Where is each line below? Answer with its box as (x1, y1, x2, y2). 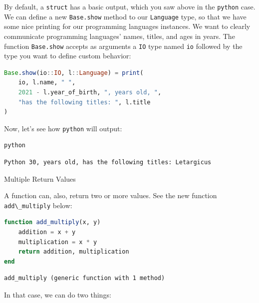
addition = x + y (18, 229, 76, 236)
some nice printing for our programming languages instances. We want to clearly (4, 21, 251, 31)
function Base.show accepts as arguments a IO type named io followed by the (4, 40, 243, 51)
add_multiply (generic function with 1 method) (4, 275, 165, 282)
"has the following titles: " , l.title (18, 98, 151, 106)
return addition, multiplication (18, 248, 129, 256)
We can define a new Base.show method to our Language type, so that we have (4, 11, 247, 21)
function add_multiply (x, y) (4, 219, 101, 226)
